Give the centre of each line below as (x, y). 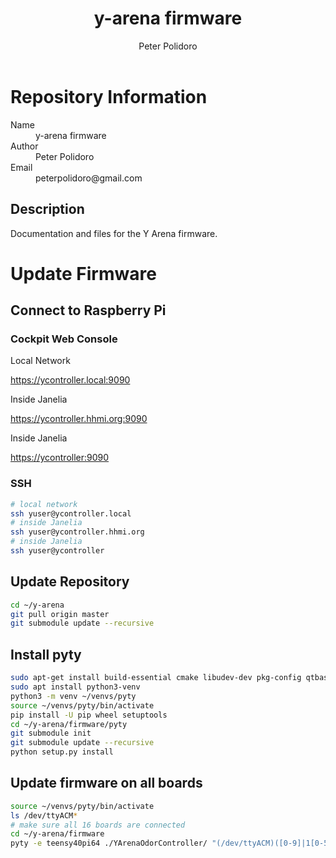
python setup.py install (62, 752)
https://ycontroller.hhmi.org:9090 (79, 419)
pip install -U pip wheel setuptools (89, 715)
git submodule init (51, 733)
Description (47, 209)
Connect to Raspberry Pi (88, 310)
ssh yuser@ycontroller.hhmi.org (77, 532)
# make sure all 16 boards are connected (98, 825)
